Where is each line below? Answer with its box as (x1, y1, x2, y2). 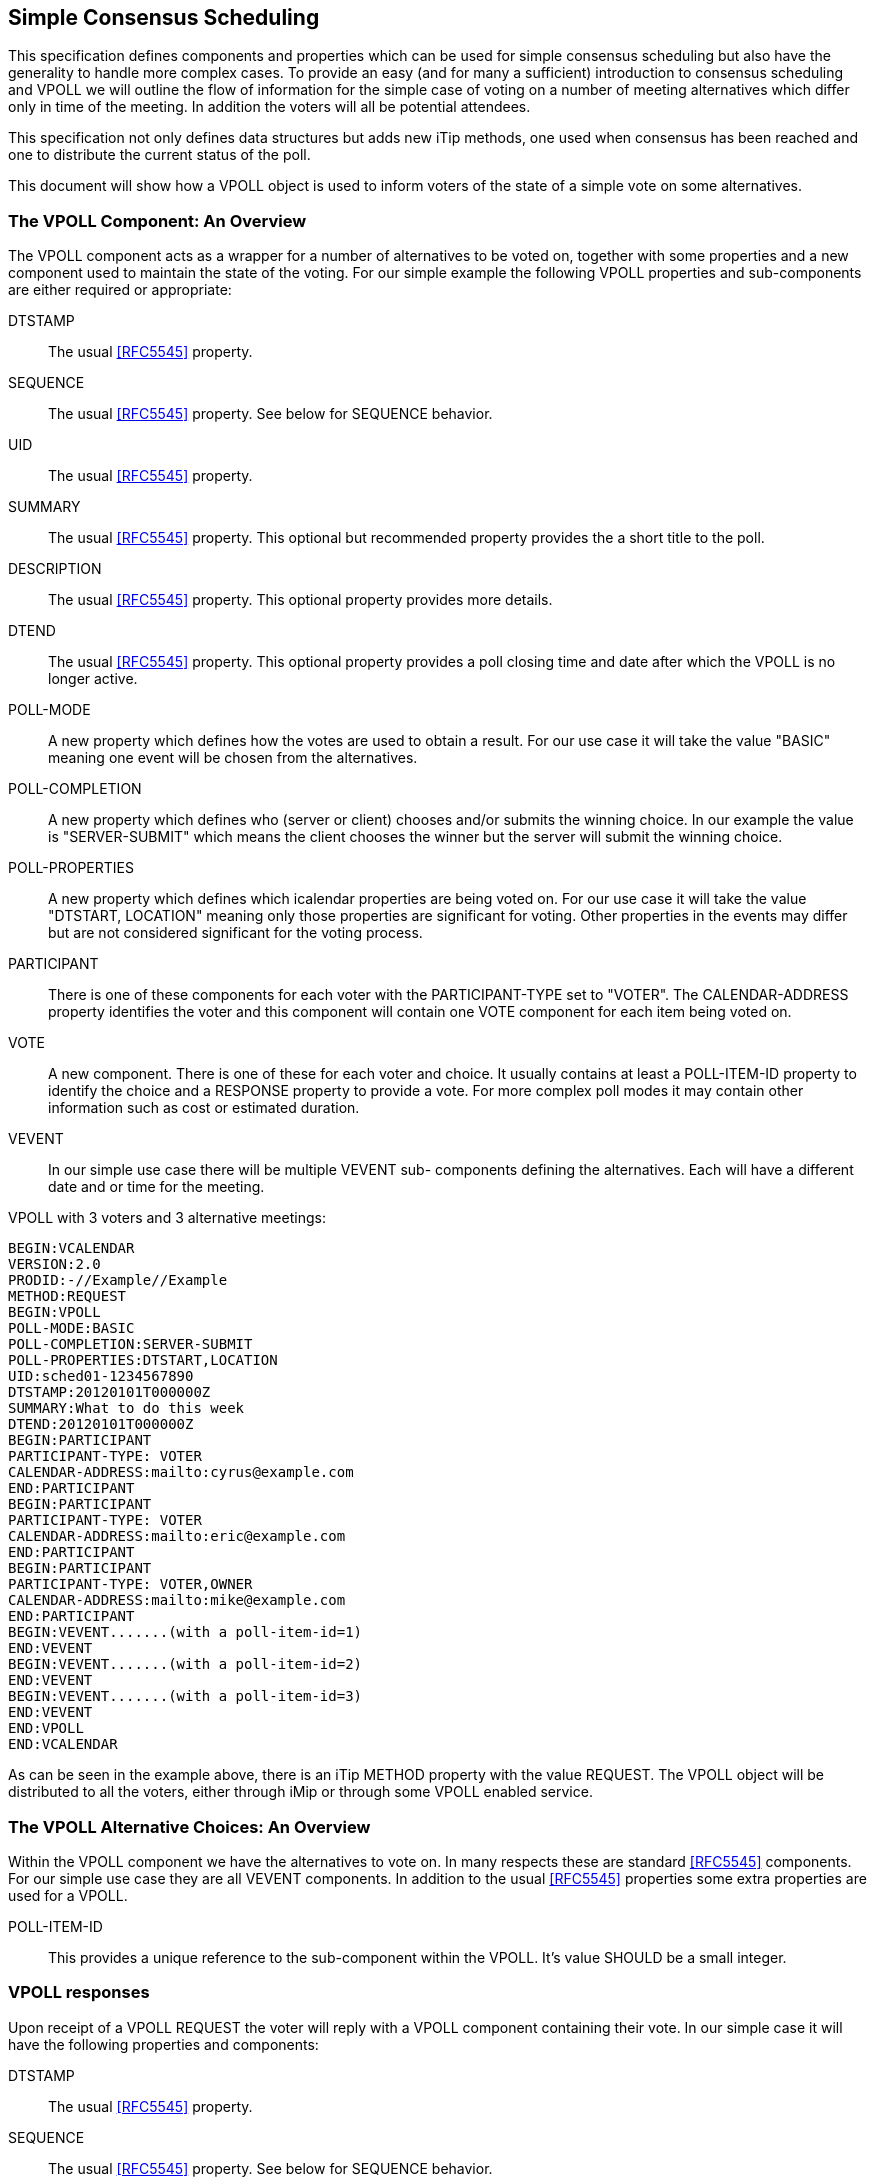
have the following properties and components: (8, 2035, 319, 2053)
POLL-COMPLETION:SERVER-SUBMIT (8, 1336, 253, 1353)
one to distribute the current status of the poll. (8, 146, 311, 164)
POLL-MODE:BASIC (8, 1320, 135, 1337)
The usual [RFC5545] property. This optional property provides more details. (48, 591, 553, 609)
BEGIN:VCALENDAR (8, 1240, 135, 1257)
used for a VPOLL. (8, 1886, 128, 1904)
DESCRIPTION (8, 560, 102, 578)
